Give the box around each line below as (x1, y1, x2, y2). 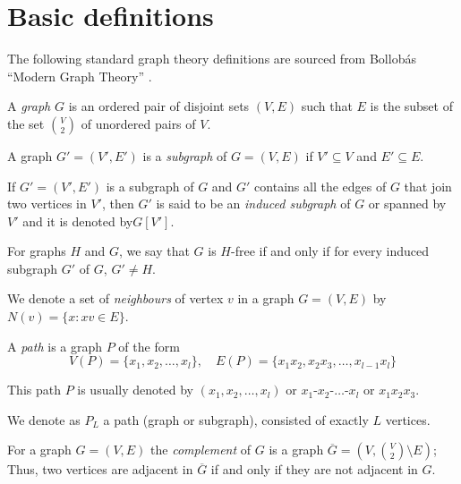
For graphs (7, 242, 66, 260)
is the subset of (370, 97, 453, 115)
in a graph (237, 289, 295, 308)
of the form (118, 336, 180, 355)
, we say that (118, 242, 190, 260)
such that (301, 97, 353, 115)
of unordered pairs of (81, 114, 196, 132)
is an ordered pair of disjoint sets (68, 97, 250, 115)
